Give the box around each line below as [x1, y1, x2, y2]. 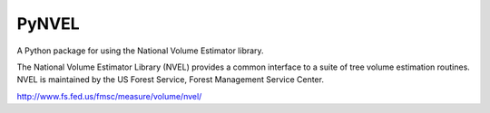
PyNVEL [16, 14, 81, 33]
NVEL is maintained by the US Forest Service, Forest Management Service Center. [16, 74, 324, 85]
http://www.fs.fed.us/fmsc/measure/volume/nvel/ [16, 90, 202, 101]
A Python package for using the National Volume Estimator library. [16, 45, 264, 56]
